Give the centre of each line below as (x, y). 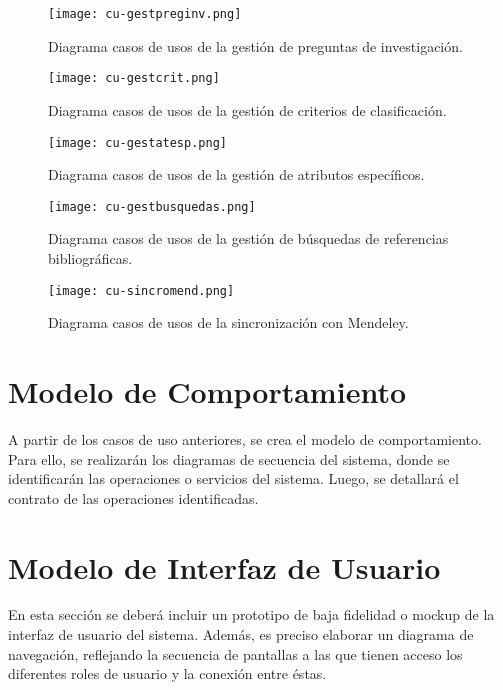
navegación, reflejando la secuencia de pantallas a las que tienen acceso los (235, 653)
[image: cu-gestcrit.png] (134, 78)
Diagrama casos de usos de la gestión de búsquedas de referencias (248, 238)
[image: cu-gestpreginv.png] (145, 14)
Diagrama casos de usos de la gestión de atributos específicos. (236, 174)
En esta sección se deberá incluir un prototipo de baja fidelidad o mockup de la (251, 614)
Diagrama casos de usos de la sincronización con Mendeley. (228, 322)
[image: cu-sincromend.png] (141, 290)
